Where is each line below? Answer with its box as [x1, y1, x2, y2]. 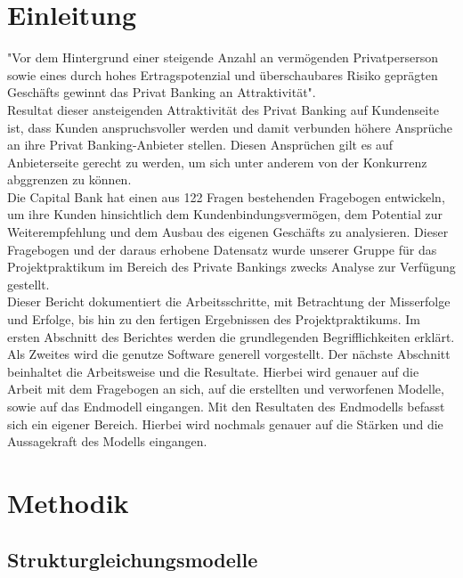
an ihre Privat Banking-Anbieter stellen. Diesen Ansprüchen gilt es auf [7, 135, 394, 154]
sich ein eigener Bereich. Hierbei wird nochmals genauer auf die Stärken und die [7, 414, 443, 433]
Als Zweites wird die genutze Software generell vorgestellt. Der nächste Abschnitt [7, 345, 451, 363]
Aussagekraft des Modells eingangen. [7, 432, 207, 451]
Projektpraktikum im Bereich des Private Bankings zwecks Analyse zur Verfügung [7, 257, 456, 276]
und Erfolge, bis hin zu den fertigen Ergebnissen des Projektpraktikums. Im [7, 310, 421, 329]
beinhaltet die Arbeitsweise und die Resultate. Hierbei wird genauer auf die [7, 362, 419, 380]
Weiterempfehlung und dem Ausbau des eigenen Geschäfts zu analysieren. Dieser [7, 223, 449, 241]
